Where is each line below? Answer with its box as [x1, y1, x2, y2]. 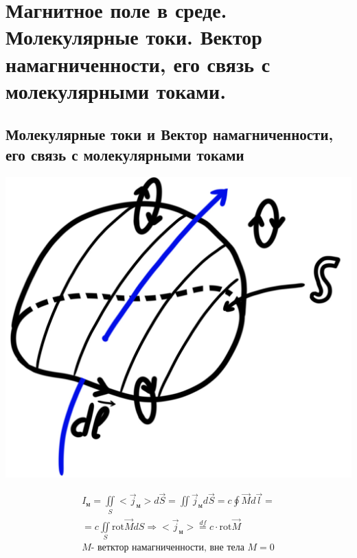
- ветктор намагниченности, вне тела [91, 543, 244, 553]
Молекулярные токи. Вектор [5, 23, 262, 51]
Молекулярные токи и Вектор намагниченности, [5, 124, 334, 145]
